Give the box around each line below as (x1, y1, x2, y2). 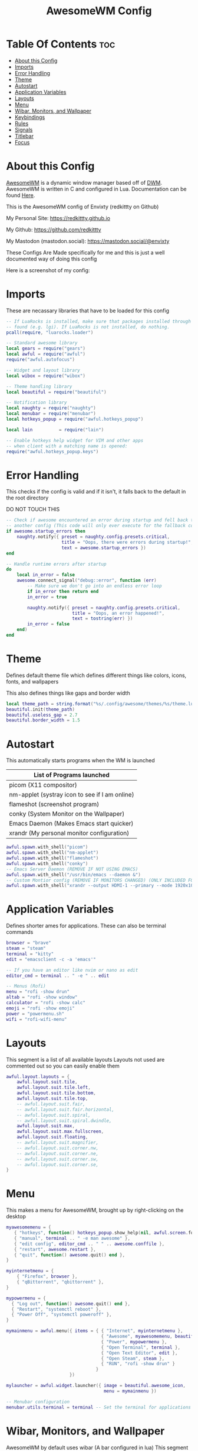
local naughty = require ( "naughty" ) (6, 405, 96, 411)
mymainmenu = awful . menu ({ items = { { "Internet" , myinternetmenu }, (6, 1328, 183, 1334)
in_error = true (27, 594, 67, 600)
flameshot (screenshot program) (9, 800, 100, 808)
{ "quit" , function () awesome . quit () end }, (14, 1252, 126, 1258)
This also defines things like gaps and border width (6, 689, 131, 697)
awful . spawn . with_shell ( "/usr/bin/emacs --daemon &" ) (6, 872, 141, 878)
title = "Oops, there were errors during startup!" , (61, 539, 194, 545)
